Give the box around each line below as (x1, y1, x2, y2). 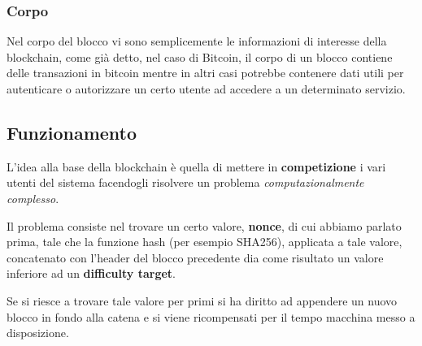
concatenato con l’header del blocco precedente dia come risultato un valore (7, 249, 384, 266)
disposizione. (7, 324, 69, 341)
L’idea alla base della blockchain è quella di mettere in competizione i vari (7, 158, 386, 175)
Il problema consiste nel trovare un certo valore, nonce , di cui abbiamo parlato (7, 217, 402, 234)
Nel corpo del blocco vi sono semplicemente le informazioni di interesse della (7, 32, 387, 50)
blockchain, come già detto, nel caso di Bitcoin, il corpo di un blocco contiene (7, 48, 393, 65)
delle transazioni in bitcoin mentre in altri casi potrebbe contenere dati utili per (7, 64, 404, 81)
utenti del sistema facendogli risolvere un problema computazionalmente (7, 174, 364, 191)
